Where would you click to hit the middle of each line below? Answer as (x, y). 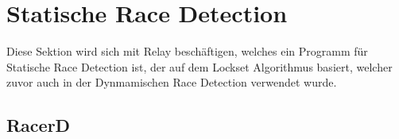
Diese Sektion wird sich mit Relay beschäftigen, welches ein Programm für (187, 51)
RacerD (39, 125)
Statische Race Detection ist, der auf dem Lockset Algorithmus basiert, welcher (199, 66)
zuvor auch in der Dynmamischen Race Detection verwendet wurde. (172, 82)
